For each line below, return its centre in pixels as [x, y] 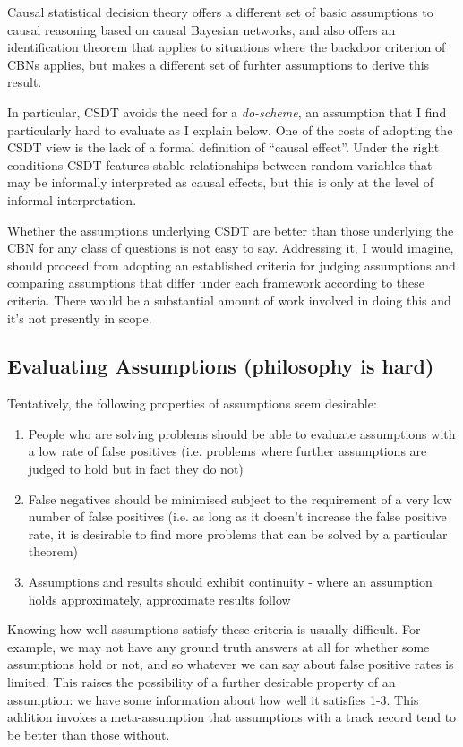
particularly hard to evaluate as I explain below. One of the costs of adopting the [230, 129]
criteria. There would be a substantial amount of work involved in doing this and [229, 300]
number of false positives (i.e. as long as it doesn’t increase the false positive [237, 516]
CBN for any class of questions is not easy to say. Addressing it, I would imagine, [231, 248]
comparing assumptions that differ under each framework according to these [216, 283]
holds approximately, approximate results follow [159, 599]
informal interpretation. [72, 199]
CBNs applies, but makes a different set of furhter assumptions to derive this [219, 64]
